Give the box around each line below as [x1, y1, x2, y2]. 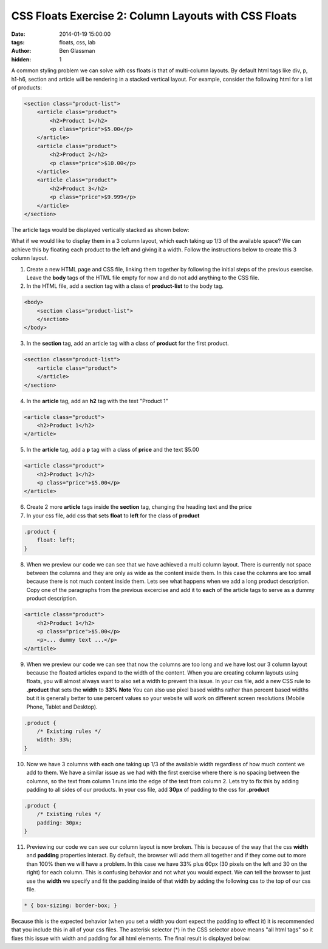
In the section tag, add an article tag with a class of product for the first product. [26, 340, 229, 347]
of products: [11, 84, 43, 91]
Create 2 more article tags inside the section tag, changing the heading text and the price [26, 503, 252, 511]
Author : [11, 47, 32, 55]
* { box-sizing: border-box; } [24, 902, 118, 909]
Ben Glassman [59, 47, 95, 55]
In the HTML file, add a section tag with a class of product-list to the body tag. [26, 282, 224, 290]
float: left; [36, 537, 76, 543]
